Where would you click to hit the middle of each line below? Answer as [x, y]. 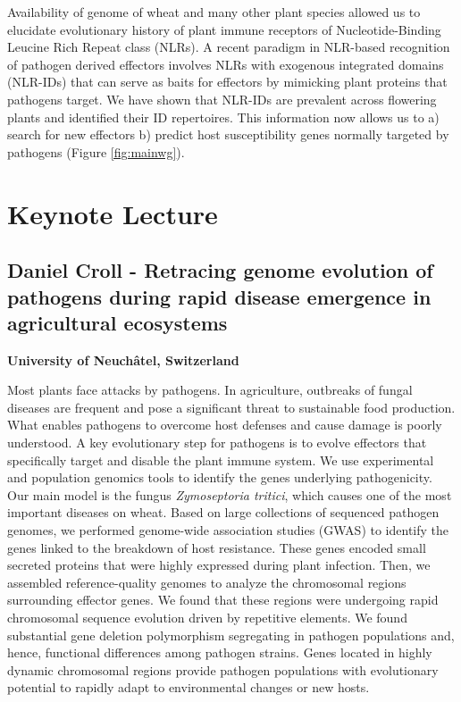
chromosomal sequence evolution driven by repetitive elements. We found [207, 618]
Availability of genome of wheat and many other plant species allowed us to [214, 12]
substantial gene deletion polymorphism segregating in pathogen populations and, [231, 635]
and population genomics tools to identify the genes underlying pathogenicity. [220, 477]
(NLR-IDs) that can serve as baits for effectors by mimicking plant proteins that [227, 82]
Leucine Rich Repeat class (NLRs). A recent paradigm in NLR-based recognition [229, 47]
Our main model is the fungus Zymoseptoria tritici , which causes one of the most [230, 494]
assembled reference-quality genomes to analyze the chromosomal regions [207, 582]
